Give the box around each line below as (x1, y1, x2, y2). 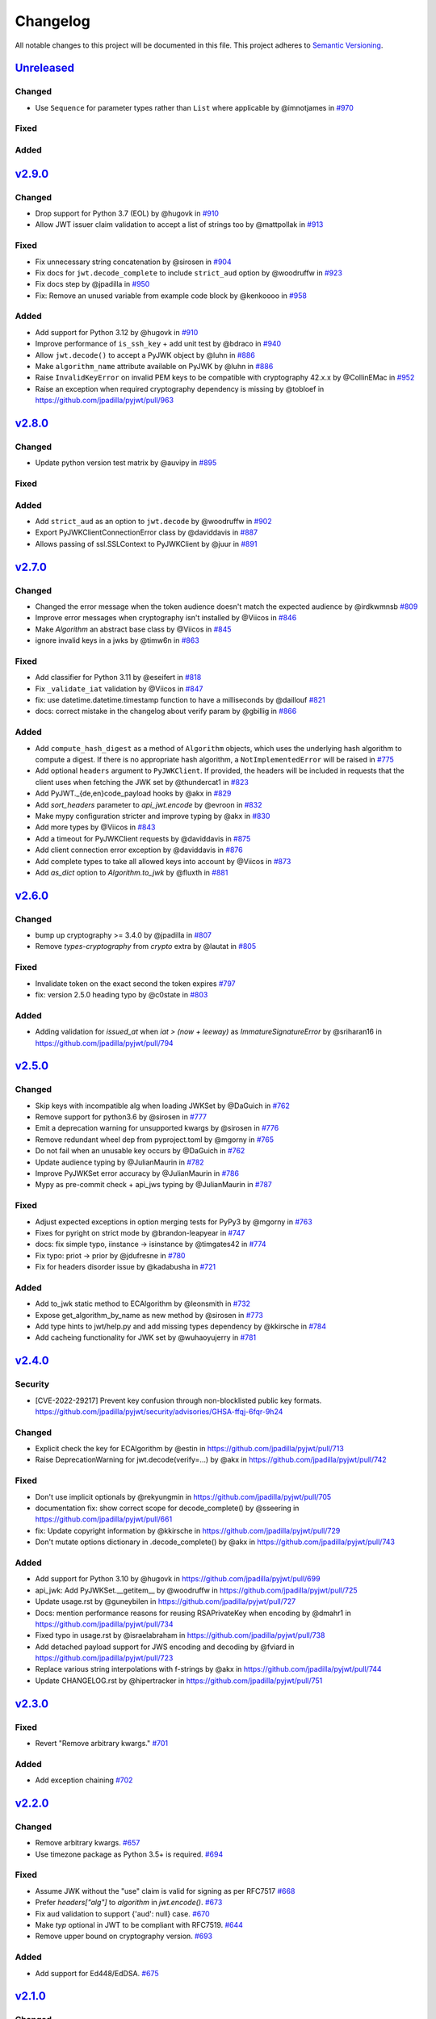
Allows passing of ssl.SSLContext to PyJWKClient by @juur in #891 (35, 539, 258, 548)
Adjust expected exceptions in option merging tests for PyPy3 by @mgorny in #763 (35, 1216, 312, 1227)
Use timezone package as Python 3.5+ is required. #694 (35, 1849, 224, 1859)
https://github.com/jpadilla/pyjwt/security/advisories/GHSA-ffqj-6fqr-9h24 (35, 1406, 283, 1417)
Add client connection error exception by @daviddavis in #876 (35, 845, 243, 855)
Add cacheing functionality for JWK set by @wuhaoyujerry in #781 (35, 1333, 257, 1342)
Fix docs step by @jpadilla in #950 (35, 279, 150, 289)
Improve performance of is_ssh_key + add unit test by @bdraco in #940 (35, 339, 282, 349)
